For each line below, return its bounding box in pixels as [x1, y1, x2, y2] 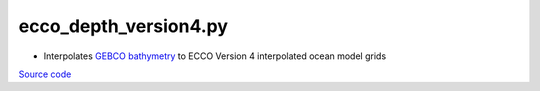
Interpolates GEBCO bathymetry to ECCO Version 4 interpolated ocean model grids [43, 50, 387, 62]
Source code [18, 68, 72, 80]
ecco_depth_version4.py [18, 15, 229, 37]
